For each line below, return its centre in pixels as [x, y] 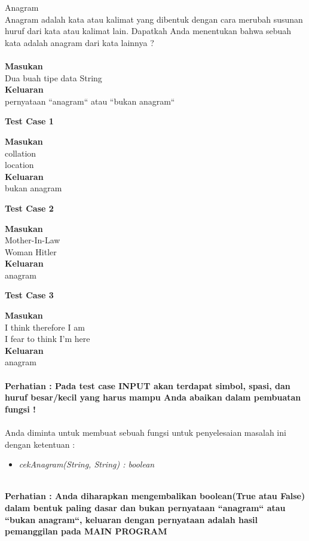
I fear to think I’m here [48, 339]
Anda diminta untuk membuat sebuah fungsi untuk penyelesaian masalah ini [146, 432]
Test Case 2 [29, 208]
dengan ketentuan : [40, 444]
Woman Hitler [31, 251]
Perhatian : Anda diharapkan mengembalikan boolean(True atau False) [155, 496]
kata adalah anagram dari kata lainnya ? [79, 42]
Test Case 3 [29, 295]
